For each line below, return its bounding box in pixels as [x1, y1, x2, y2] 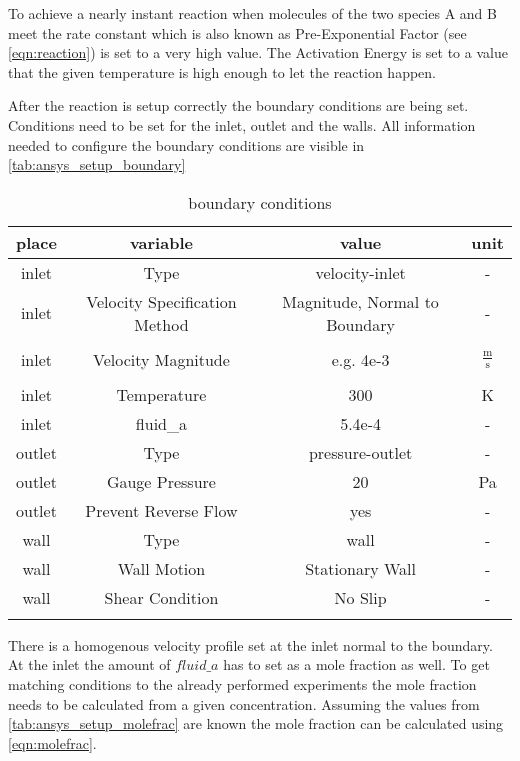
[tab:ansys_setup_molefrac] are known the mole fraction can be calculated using [8, 713, 504, 734]
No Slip [334, 585, 387, 609]
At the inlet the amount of [8, 654, 171, 675]
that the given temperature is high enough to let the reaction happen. [8, 61, 436, 82]
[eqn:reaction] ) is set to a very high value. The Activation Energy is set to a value [8, 42, 508, 63]
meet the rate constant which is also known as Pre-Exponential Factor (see [8, 22, 467, 43]
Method [134, 312, 189, 336]
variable [129, 230, 193, 254]
